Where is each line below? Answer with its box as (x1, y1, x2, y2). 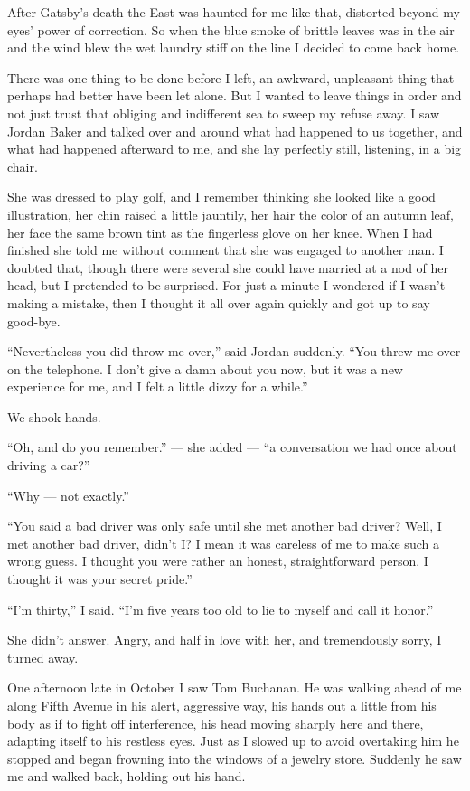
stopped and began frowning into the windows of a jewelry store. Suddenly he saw (7, 749, 462, 767)
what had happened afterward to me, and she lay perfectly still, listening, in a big (7, 139, 462, 158)
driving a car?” (7, 456, 90, 475)
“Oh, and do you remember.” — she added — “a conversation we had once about (7, 438, 457, 457)
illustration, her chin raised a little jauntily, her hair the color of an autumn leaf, (7, 204, 454, 223)
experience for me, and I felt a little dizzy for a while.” (7, 377, 308, 396)
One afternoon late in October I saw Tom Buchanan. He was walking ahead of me (7, 678, 462, 697)
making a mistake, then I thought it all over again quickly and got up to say (7, 293, 430, 312)
